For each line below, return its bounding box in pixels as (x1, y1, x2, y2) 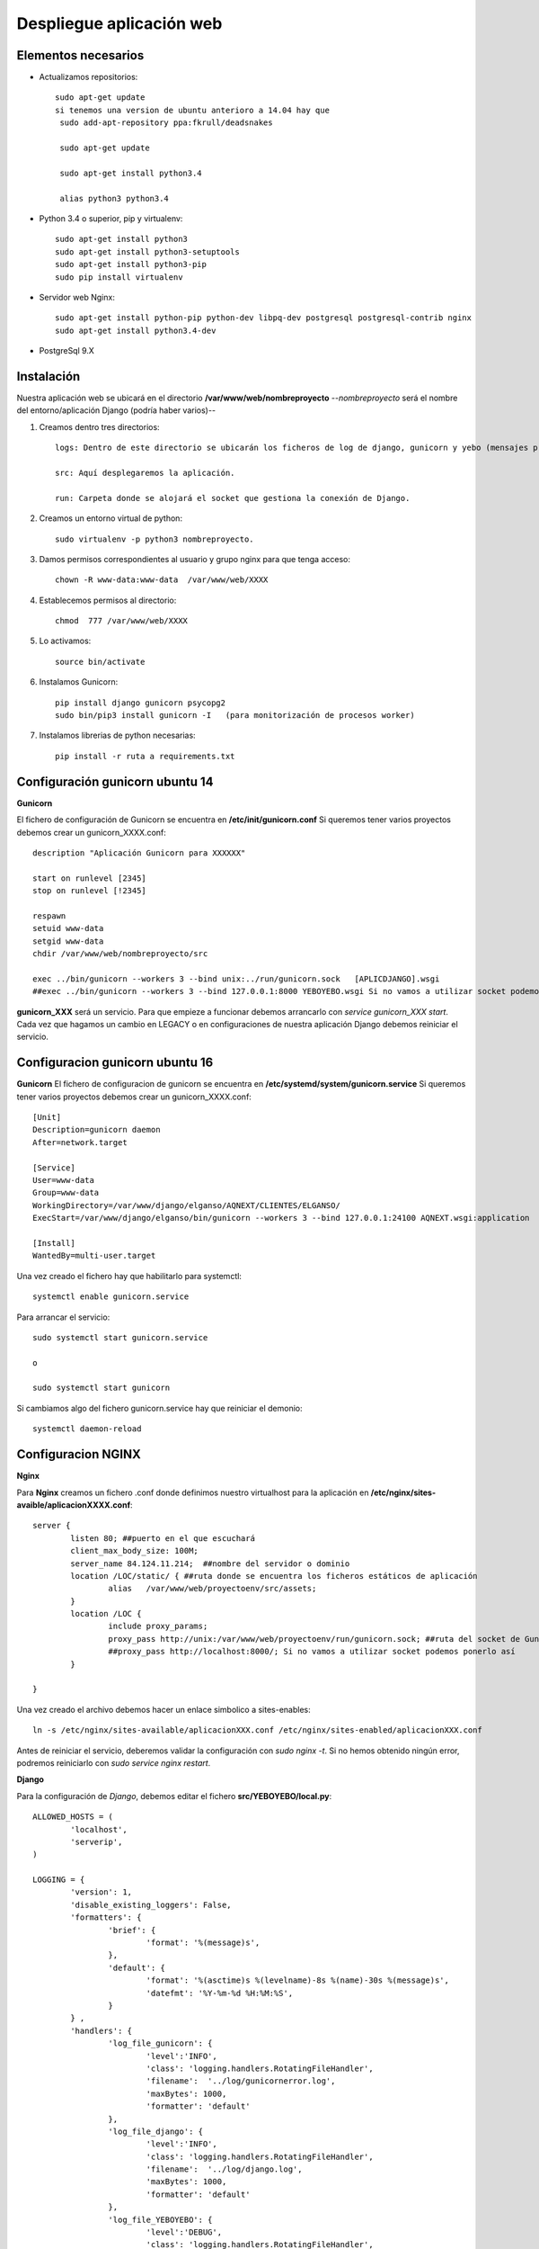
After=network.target (32, 1137, 128, 1147)
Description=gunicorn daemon (32, 1124, 161, 1135)
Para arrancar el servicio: (16, 1312, 110, 1322)
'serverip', (70, 1836, 123, 1847)
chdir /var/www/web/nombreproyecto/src (32, 949, 208, 959)
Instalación (16, 369, 81, 384)
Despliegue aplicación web (16, 13, 223, 33)
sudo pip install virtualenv (55, 272, 183, 282)
